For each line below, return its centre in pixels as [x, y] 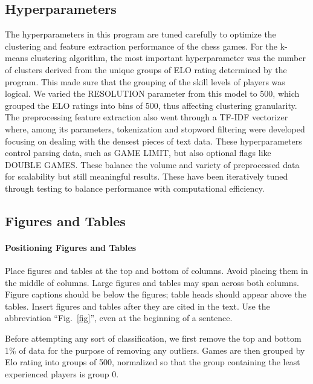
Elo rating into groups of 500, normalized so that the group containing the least [153, 362]
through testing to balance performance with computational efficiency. [135, 188]
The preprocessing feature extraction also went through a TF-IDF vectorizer [147, 117]
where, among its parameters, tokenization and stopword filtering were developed [155, 129]
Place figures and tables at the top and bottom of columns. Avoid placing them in [156, 271]
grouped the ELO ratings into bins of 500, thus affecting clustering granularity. [151, 105]
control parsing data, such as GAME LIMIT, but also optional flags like [138, 153]
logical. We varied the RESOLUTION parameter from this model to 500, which [152, 93]
